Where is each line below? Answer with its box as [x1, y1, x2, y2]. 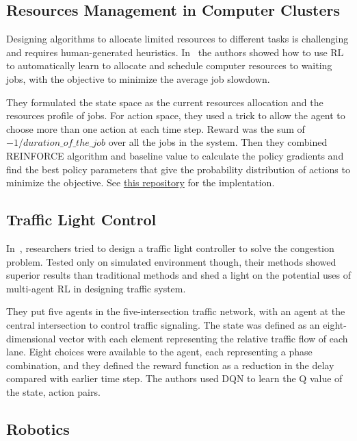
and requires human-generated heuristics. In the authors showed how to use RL [6, 45, 344, 59]
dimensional [6, 331, 56, 345]
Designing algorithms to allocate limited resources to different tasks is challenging [6, 32, 349, 46]
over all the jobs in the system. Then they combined [108, 135, 328, 149]
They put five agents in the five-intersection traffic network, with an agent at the [6, 304, 345, 318]
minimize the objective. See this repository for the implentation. [6, 175, 275, 190]
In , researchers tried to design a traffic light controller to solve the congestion [6, 240, 334, 255]
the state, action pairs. [6, 384, 101, 399]
